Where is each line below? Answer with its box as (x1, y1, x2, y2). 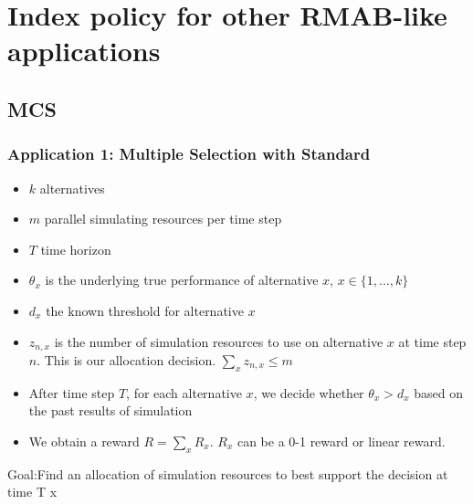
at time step (398, 331, 467, 351)
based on (414, 383, 463, 402)
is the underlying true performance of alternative (45, 270, 319, 289)
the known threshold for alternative (46, 300, 244, 320)
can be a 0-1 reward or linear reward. (236, 431, 446, 450)
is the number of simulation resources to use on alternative (54, 331, 384, 351)
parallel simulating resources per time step (44, 209, 282, 228)
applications (7, 32, 161, 69)
